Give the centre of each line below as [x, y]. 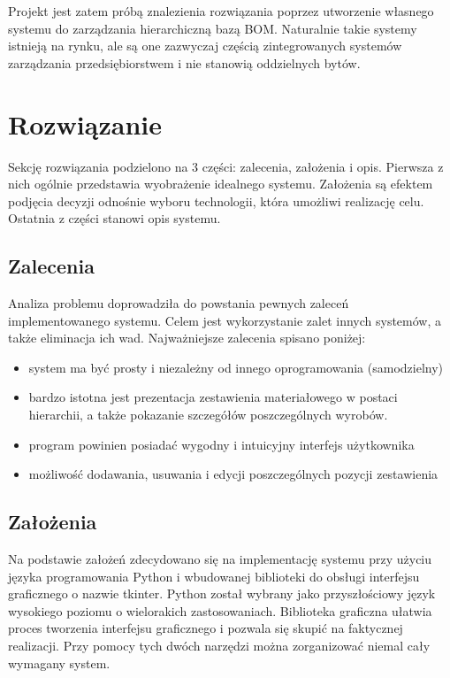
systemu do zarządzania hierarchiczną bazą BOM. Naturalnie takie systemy [213, 28]
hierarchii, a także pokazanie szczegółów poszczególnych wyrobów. [208, 415]
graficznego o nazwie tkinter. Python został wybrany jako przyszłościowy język [222, 593]
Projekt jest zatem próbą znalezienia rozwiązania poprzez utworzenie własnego [221, 11]
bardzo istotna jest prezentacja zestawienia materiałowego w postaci [213, 397]
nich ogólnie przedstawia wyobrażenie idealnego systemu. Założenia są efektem [221, 184]
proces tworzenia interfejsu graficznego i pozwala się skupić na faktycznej [206, 628]
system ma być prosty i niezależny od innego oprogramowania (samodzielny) [236, 367]
